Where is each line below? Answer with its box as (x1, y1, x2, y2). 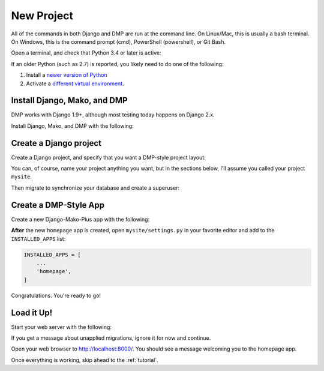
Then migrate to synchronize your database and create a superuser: (11, 184, 180, 192)
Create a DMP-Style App (11, 200, 105, 210)
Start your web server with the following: (11, 323, 112, 330)
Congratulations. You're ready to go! (11, 292, 101, 299)
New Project (11, 9, 74, 22)
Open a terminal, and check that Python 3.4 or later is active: (11, 49, 161, 56)
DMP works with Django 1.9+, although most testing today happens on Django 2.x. (11, 111, 215, 118)
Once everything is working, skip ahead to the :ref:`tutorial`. (11, 356, 158, 363)
